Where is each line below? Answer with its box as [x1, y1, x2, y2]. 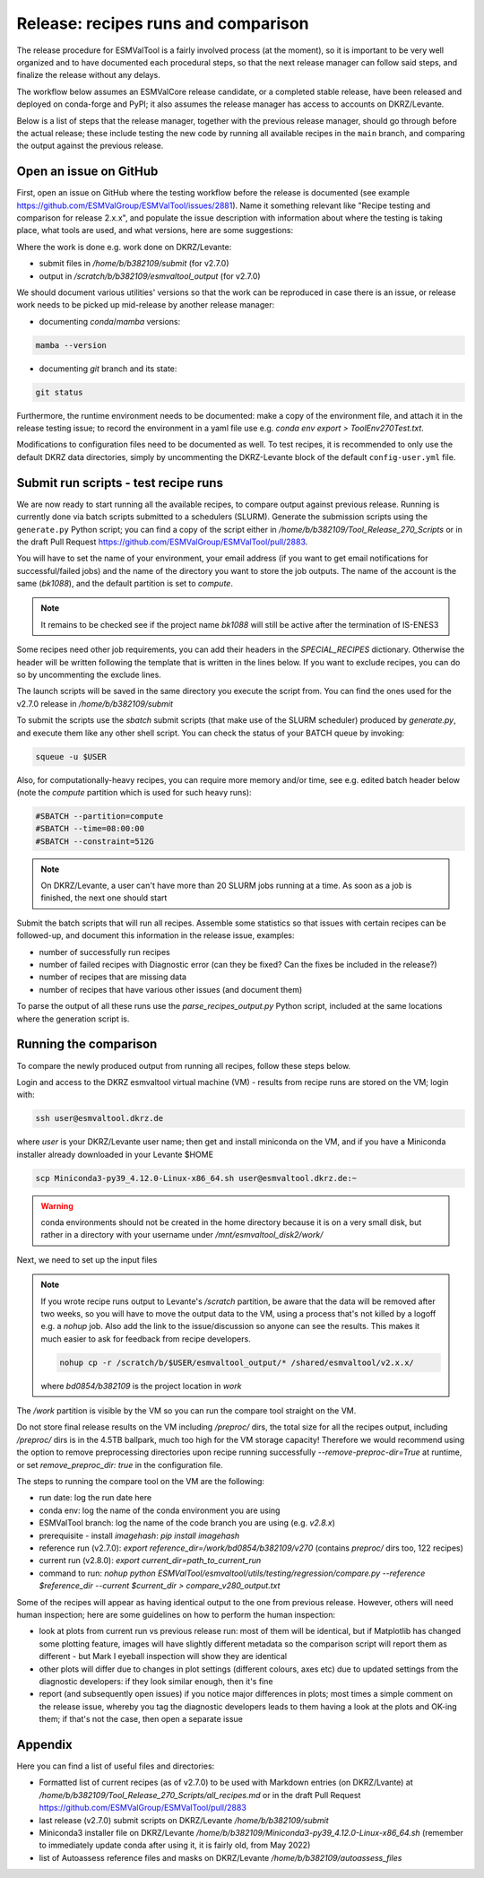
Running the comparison [16, 1037, 158, 1052]
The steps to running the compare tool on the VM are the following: [16, 1476, 264, 1487]
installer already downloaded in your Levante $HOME [16, 1149, 214, 1160]
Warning [40, 1200, 73, 1211]
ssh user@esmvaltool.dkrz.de [35, 1113, 164, 1124]
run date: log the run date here [39, 1492, 152, 1503]
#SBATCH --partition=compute [35, 811, 164, 821]
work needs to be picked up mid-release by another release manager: [16, 300, 275, 310]
